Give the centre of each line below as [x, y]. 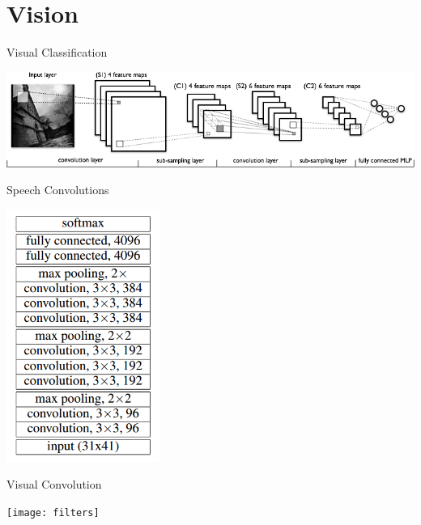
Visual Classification [57, 52]
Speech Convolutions [58, 190]
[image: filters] [53, 512]
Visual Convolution [54, 484]
